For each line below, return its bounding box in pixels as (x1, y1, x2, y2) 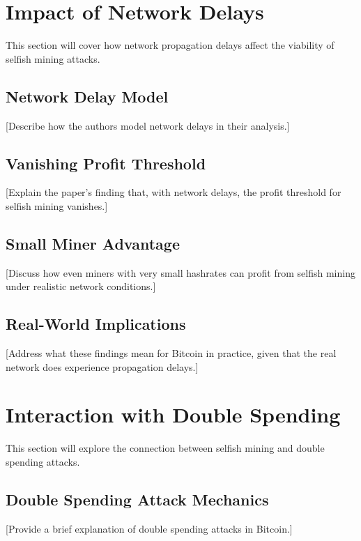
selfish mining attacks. (6, 51, 100, 66)
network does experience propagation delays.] (6, 359, 199, 374)
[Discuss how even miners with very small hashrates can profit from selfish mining (6, 265, 355, 280)
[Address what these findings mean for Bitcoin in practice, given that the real (6, 346, 337, 360)
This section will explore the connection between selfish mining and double (6, 441, 325, 455)
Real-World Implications (6, 313, 186, 335)
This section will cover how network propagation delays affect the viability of (6, 38, 335, 52)
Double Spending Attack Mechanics (6, 488, 269, 510)
